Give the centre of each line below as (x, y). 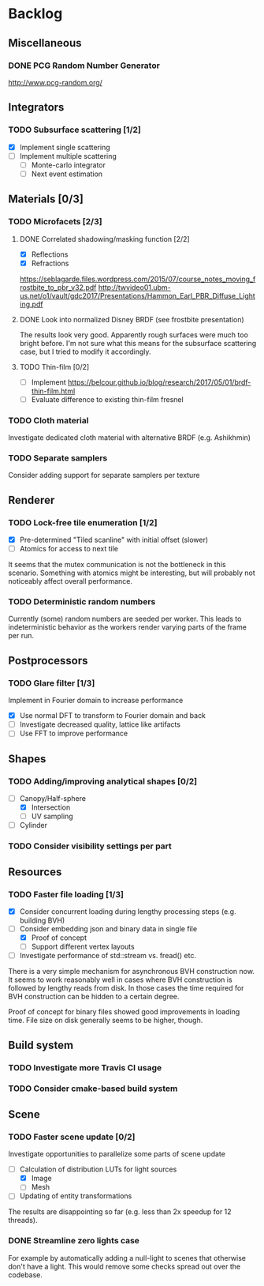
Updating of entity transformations (76, 1196)
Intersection (51, 807)
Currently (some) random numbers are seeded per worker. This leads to (125, 619)
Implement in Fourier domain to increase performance (96, 701)
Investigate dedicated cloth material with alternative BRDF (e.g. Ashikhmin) (129, 438)
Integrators (36, 107)
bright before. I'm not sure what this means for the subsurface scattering (138, 343)
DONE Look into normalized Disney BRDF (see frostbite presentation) (132, 319)
